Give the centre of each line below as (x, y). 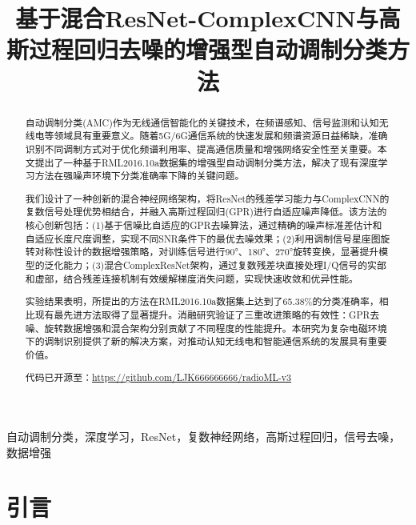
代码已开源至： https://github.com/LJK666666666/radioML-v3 (158, 377)
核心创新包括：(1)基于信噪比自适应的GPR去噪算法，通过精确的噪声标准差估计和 (204, 225)
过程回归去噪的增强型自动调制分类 (208, 49)
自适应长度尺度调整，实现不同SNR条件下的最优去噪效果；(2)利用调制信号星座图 (203, 238)
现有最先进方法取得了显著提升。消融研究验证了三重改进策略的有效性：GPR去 (207, 314)
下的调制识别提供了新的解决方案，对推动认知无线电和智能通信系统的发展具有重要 (206, 341)
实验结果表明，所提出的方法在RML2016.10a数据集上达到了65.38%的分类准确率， (202, 301)
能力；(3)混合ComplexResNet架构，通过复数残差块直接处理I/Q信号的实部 (225, 265)
